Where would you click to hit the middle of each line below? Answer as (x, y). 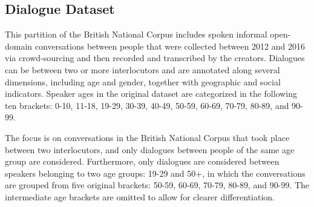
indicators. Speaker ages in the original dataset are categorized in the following (151, 94)
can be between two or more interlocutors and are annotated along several (142, 69)
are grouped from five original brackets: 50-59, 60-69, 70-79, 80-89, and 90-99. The (157, 185)
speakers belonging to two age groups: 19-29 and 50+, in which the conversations (155, 173)
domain (19, 46)
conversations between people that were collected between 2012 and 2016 (170, 46)
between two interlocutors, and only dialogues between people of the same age (150, 149)
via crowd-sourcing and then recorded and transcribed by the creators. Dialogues (155, 58)
